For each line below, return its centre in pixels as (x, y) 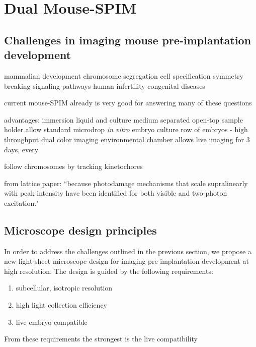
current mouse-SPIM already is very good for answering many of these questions (128, 103)
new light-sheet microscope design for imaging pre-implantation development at (126, 261)
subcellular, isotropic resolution (64, 288)
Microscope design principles (80, 230)
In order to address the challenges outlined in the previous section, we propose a (128, 251)
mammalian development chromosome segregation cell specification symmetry (124, 75)
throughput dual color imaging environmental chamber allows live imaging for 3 (127, 139)
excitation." (22, 203)
